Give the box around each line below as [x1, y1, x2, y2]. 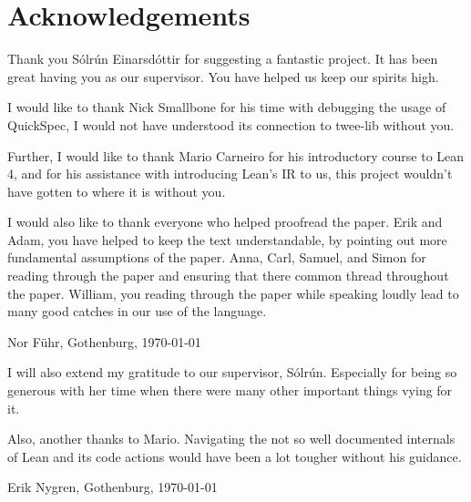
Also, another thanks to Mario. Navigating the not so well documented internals [7, 429, 456, 448]
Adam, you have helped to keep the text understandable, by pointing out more [7, 230, 447, 249]
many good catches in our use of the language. [7, 302, 267, 321]
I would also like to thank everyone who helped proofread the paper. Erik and [7, 212, 443, 231]
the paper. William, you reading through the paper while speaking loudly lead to [7, 283, 459, 302]
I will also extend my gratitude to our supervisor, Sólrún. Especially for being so [7, 363, 457, 382]
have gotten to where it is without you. [7, 181, 226, 200]
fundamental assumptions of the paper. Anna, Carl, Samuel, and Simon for [7, 248, 426, 267]
